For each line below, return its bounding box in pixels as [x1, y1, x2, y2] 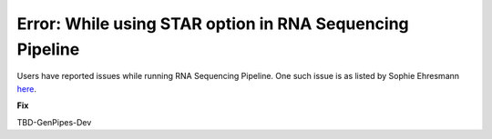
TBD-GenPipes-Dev [16, 116, 92, 127]
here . [16, 83, 36, 94]
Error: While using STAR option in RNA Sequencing [16, 14, 409, 34]
